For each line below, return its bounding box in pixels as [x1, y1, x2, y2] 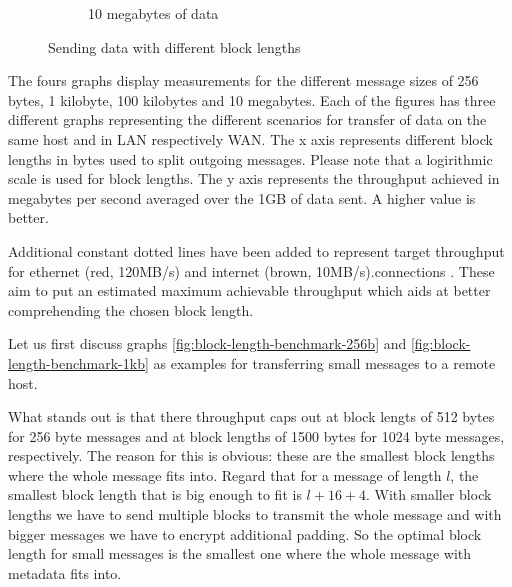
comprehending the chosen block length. [8, 299, 254, 320]
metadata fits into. [8, 562, 122, 583]
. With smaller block [366, 484, 492, 505]
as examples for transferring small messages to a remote [153, 352, 496, 373]
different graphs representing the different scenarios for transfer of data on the [8, 109, 487, 130]
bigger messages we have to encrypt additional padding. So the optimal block [8, 523, 482, 544]
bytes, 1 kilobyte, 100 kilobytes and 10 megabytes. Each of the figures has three [8, 89, 496, 110]
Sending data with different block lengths [48, 36, 301, 57]
